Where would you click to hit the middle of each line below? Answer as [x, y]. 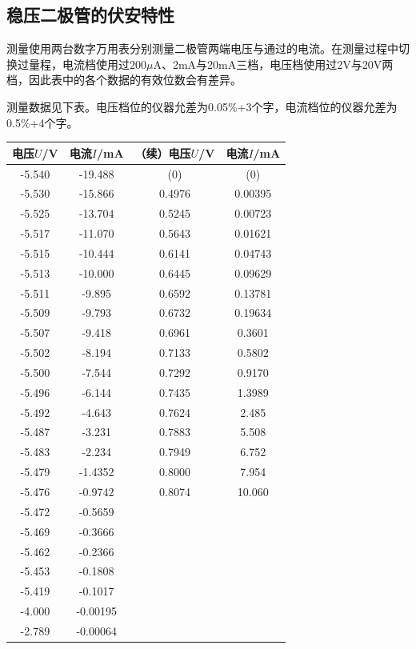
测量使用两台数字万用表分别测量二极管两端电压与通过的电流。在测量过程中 [202, 48]
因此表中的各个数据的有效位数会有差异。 [135, 80]
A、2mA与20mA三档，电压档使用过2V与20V [268, 64]
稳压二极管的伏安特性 [90, 15]
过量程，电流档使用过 [73, 64]
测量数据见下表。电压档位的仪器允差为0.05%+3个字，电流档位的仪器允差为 [202, 106]
